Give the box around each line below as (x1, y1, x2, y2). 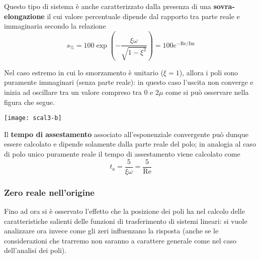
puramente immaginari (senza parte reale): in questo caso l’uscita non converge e (4, 77, 253, 87)
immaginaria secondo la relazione (4, 21, 106, 31)
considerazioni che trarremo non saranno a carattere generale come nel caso (4, 235, 237, 245)
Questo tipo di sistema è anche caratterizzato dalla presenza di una (4, 1, 211, 11)
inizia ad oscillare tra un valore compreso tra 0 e (4, 87, 153, 97)
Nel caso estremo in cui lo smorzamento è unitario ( (4, 67, 163, 77)
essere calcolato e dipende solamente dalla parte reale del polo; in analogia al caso (4, 139, 256, 149)
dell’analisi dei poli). (4, 245, 67, 255)
